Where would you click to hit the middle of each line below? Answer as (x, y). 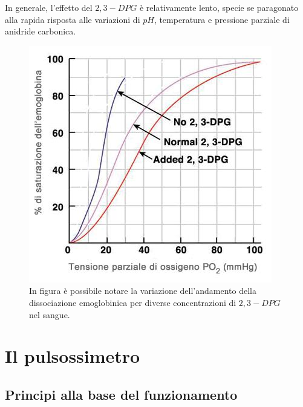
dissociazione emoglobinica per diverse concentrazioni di (133, 302)
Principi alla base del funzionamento (121, 394)
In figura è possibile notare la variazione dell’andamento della (143, 291)
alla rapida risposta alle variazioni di (73, 19)
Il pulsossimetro (73, 356)
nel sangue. (50, 314)
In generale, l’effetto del (49, 7)
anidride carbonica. (41, 31)
